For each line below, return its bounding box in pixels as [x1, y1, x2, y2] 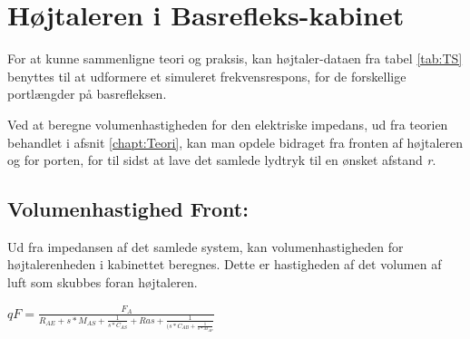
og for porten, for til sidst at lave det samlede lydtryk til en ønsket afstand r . [7, 150, 436, 169]
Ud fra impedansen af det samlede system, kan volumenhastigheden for [7, 237, 404, 256]
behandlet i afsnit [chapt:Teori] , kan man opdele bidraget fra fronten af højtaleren [7, 132, 464, 151]
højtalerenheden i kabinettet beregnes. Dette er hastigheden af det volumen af [7, 255, 442, 274]
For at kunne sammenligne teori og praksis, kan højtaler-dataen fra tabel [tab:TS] [7, 49, 463, 68]
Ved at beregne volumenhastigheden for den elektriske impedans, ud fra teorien [7, 114, 448, 133]
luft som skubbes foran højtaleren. [7, 273, 198, 292]
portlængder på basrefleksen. [7, 84, 167, 103]
